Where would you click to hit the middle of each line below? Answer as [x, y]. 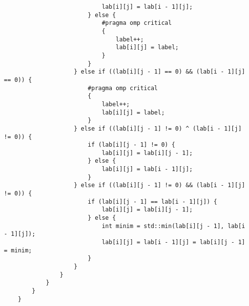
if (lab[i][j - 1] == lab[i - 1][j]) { [152, 201]
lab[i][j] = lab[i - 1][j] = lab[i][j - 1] [173, 242]
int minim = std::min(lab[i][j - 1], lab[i [173, 226]
